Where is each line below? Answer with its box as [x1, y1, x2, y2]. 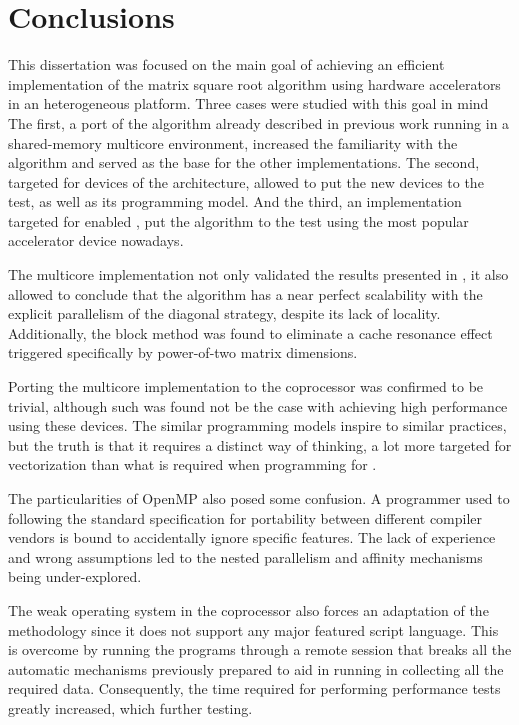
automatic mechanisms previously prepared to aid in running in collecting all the [8, 658, 504, 679]
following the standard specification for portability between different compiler [8, 507, 483, 528]
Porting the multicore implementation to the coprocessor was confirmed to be [8, 376, 484, 397]
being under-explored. [8, 566, 142, 587]
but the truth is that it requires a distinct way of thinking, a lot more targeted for [8, 434, 512, 455]
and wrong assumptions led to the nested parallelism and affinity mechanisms [8, 546, 483, 567]
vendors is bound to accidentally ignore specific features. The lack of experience [8, 527, 496, 548]
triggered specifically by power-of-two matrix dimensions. [8, 342, 358, 363]
